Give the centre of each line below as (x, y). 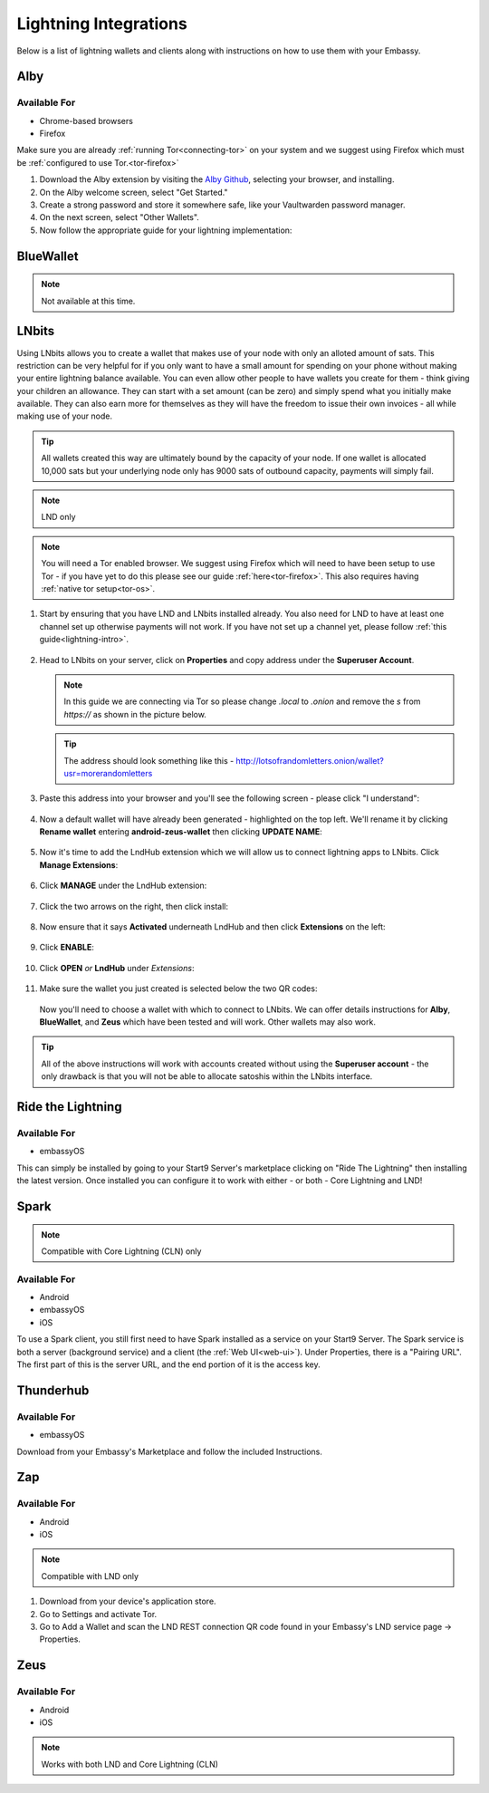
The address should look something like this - (149, 760)
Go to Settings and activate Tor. (98, 1614)
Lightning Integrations (102, 24)
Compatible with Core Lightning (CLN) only (121, 1251)
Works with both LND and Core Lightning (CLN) (130, 1764)
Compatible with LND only (90, 1576)
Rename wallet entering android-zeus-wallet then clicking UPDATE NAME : (181, 832)
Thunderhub (53, 1390)
